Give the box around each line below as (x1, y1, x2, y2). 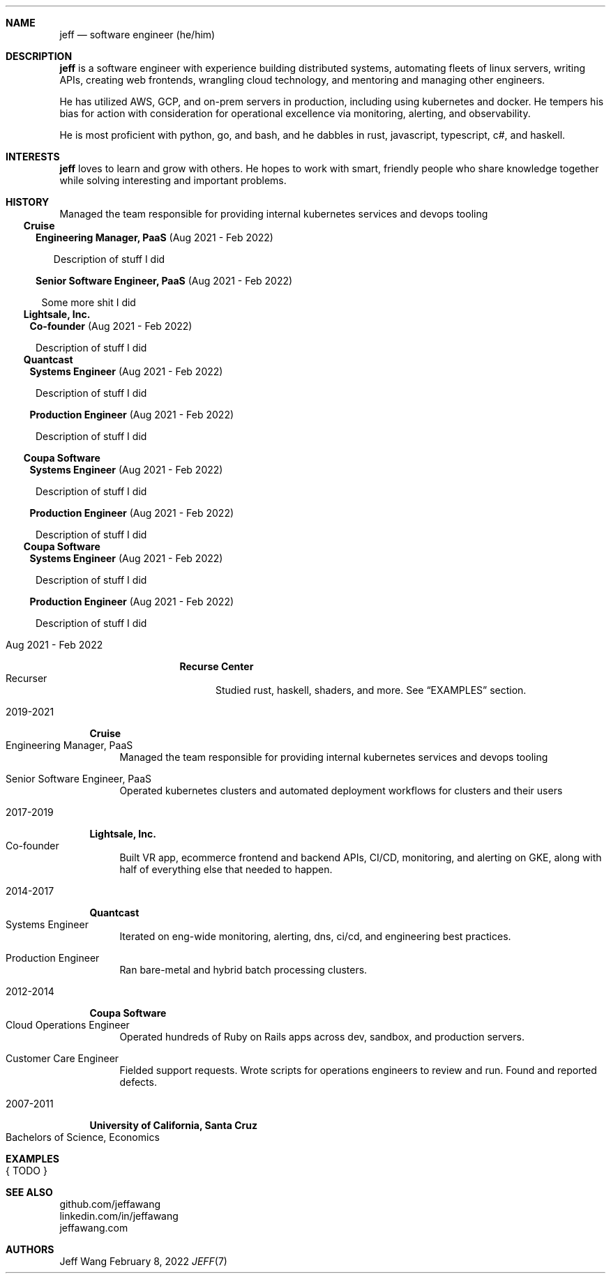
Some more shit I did (41, 296, 136, 308)
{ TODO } (6, 1165, 47, 1176)
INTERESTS (6, 151, 60, 162)
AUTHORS (6, 1243, 54, 1255)
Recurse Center (179, 660, 254, 672)
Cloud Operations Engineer (6, 1019, 130, 1031)
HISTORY (6, 196, 50, 208)
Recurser (6, 672, 47, 684)
